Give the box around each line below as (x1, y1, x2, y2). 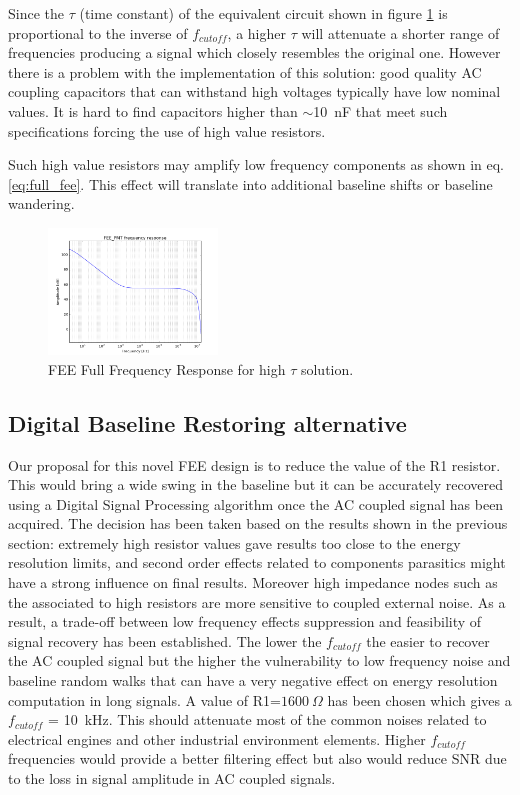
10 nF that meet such (313, 100, 448, 121)
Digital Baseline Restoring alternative (8, 407, 407, 438)
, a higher (227, 22, 286, 43)
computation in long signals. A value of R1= (8, 689, 281, 710)
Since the (8, 3, 64, 23)
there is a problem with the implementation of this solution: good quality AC (8, 61, 482, 82)
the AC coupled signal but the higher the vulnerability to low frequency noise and (8, 650, 511, 671)
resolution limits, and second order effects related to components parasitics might (8, 552, 506, 573)
